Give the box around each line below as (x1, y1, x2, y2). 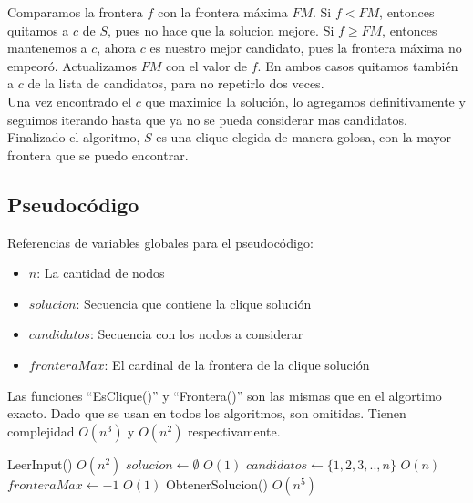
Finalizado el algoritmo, (7, 128, 140, 147)
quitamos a (7, 20, 69, 39)
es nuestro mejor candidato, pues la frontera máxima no (149, 38, 462, 57)
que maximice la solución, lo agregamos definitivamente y (145, 91, 466, 110)
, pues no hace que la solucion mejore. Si (108, 20, 334, 39)
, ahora (97, 38, 137, 57)
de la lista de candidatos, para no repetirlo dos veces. (27, 74, 324, 93)
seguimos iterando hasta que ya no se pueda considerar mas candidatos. (7, 109, 407, 128)
